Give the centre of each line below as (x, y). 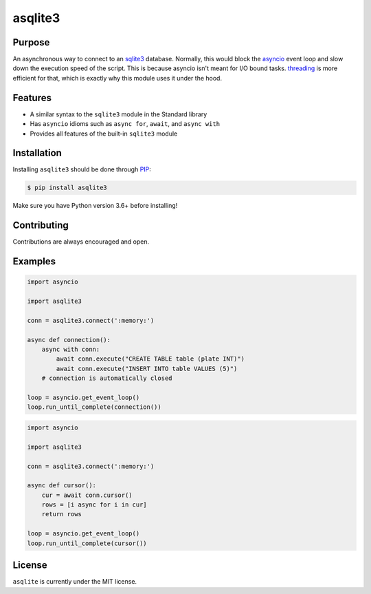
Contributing (41, 225)
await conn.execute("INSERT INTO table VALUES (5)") (147, 369)
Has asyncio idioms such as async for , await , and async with (125, 124)
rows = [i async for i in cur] (94, 505)
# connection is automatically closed (107, 378)
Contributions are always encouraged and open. (81, 242)
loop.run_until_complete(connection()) (94, 407)
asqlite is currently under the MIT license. (75, 582)
